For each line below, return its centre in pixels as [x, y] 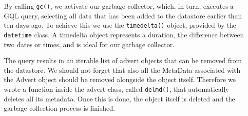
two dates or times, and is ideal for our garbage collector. [89, 44]
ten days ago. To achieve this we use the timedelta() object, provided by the [120, 25]
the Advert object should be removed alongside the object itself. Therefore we [120, 79]
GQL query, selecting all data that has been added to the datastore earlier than [123, 15]
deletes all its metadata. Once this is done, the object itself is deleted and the [120, 98]
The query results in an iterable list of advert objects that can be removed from [123, 60]
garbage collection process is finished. [59, 108]
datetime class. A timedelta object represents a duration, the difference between [124, 34]
